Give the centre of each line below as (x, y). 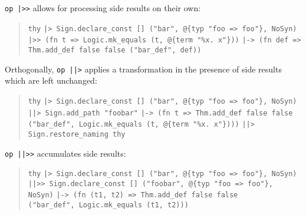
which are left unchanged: (51, 80)
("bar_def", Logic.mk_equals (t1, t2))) (108, 205)
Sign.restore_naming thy (77, 134)
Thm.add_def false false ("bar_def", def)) (115, 50)
